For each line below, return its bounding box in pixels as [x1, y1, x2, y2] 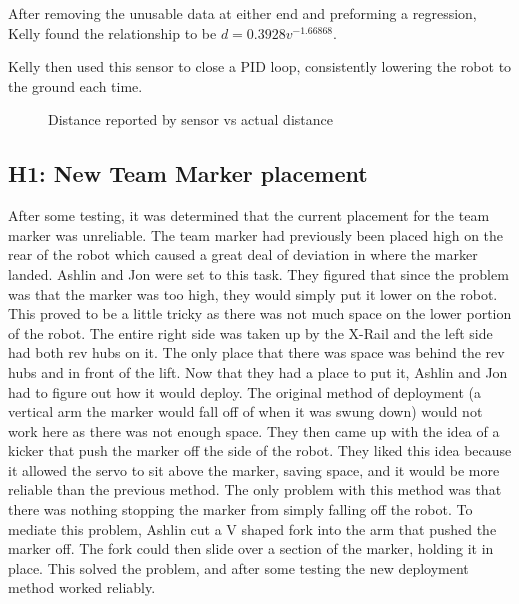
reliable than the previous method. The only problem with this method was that [8, 479, 502, 500]
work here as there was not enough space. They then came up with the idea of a [8, 420, 500, 441]
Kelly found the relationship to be [8, 22, 217, 43]
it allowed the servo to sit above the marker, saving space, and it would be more [8, 459, 500, 480]
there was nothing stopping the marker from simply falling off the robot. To [8, 499, 473, 520]
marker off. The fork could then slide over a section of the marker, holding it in [8, 538, 494, 559]
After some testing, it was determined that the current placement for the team [8, 205, 490, 226]
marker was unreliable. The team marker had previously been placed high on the [8, 224, 504, 245]
